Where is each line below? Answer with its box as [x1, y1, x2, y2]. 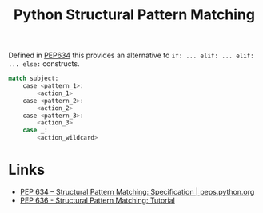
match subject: [8, 74, 59, 83]
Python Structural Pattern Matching [13, 6, 256, 24]
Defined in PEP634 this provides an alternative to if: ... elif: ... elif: [8, 50, 254, 61]
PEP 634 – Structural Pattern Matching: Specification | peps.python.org [19, 187, 255, 196]
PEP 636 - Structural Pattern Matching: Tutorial [19, 195, 176, 205]
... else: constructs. [8, 59, 80, 69]
